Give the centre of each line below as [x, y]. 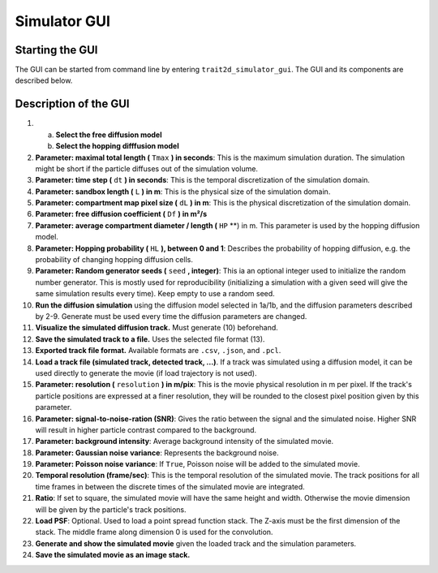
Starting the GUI [56, 50]
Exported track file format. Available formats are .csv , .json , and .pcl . [158, 351]
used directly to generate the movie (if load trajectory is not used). [146, 373]
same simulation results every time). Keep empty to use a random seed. [155, 294]
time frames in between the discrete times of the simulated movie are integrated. [170, 486]
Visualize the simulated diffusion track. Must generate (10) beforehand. [157, 328]
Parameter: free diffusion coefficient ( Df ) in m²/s [121, 214]
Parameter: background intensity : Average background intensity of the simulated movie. [185, 442]
